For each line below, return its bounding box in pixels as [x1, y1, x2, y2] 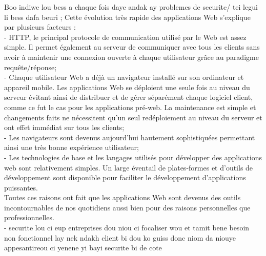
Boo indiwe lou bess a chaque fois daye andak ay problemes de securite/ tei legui [4, 2, 258, 12]
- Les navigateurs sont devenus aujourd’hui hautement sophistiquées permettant [4, 132, 255, 142]
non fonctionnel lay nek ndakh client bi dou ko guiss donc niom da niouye [4, 232, 236, 243]
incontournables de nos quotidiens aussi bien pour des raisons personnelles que [4, 202, 251, 212]
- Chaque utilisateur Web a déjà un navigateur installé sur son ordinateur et [4, 72, 244, 82]
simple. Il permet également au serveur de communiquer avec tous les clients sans [4, 41, 260, 52]
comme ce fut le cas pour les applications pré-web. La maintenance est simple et [4, 101, 256, 112]
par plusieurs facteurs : [4, 22, 76, 32]
